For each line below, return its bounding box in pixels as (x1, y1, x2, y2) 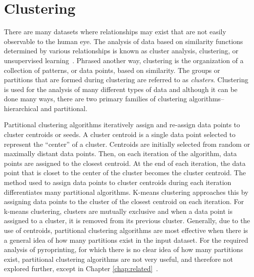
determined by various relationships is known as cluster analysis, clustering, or (4, 46, 239, 56)
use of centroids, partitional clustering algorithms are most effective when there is (4, 225, 248, 235)
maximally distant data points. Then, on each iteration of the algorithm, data (4, 148, 237, 159)
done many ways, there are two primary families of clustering (4, 93, 187, 104)
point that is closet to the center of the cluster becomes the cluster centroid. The (4, 167, 246, 178)
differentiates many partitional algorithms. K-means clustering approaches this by (4, 186, 249, 197)
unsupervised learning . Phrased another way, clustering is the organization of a (4, 55, 244, 65)
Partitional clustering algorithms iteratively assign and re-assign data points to (4, 119, 240, 130)
